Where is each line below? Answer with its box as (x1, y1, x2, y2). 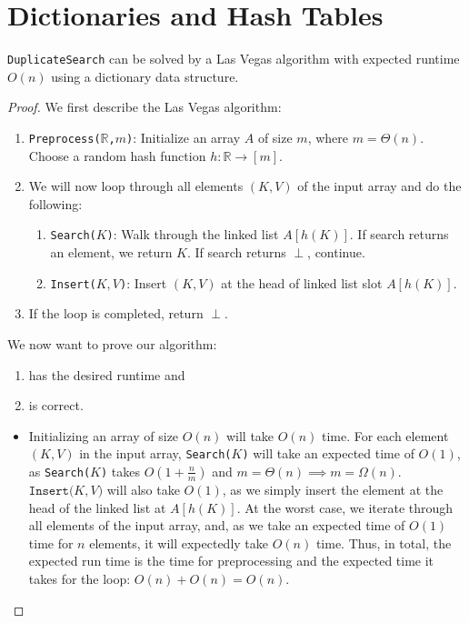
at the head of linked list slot (221, 273, 383, 292)
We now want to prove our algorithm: (7, 334, 217, 353)
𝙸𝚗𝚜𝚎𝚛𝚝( (28, 484, 75, 497)
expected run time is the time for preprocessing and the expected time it (28, 551, 434, 570)
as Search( (28, 461, 91, 480)
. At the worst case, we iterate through (236, 497, 454, 517)
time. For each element (321, 426, 449, 445)
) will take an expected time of (242, 444, 414, 463)
